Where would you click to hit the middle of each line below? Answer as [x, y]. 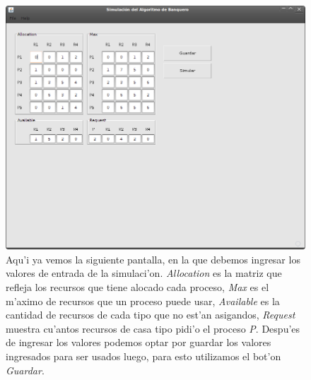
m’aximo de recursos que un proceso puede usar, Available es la [143, 301]
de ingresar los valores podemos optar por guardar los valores [139, 342]
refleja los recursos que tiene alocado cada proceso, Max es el [137, 287]
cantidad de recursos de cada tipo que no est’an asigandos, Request [151, 315]
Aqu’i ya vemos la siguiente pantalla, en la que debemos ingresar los [153, 259]
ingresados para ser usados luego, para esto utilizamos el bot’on [143, 356]
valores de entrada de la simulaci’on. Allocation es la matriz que [144, 273]
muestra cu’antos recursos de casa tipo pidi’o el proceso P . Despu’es [153, 328]
